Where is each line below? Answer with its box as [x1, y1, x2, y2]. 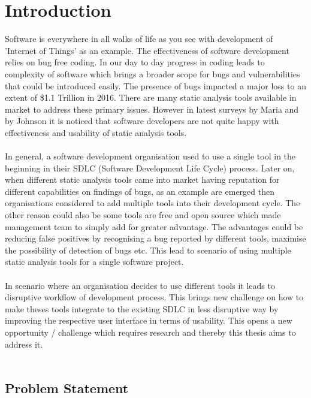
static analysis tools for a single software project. [5, 255, 184, 268]
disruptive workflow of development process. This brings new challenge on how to [5, 291, 304, 303]
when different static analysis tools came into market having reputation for [5, 173, 280, 186]
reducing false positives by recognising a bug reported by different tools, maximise [5, 232, 306, 245]
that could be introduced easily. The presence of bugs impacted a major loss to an [5, 79, 306, 92]
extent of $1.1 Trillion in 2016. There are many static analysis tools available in [5, 91, 297, 104]
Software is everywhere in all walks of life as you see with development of [5, 32, 273, 45]
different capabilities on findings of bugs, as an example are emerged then [5, 185, 274, 197]
